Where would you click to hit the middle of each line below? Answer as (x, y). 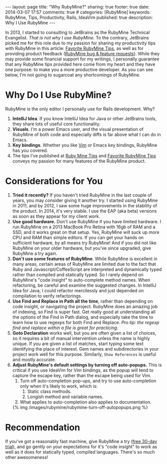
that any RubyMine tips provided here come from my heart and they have (80, 64)
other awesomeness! (27, 457)
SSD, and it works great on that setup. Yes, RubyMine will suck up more (86, 232)
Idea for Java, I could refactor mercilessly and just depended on (78, 290)
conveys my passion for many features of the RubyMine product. (79, 161)
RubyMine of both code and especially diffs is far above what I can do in (86, 134)
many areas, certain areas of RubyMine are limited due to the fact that (84, 264)
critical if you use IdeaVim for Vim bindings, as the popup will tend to (83, 370)
